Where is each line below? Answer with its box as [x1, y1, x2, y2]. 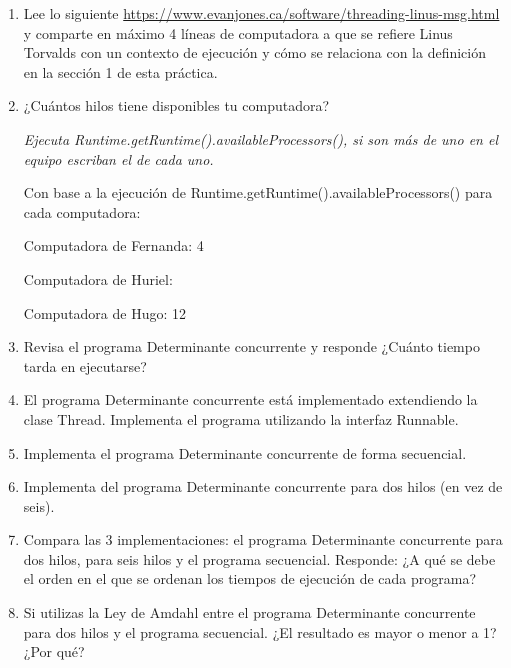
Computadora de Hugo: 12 [23, 302, 187, 323]
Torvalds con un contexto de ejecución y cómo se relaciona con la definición [23, 42, 486, 63]
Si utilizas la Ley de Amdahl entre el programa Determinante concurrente [23, 602, 476, 623]
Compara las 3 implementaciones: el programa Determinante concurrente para [23, 529, 503, 550]
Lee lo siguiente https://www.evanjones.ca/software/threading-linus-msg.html [23, 3, 500, 23]
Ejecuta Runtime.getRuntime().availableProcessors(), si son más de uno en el [23, 128, 498, 149]
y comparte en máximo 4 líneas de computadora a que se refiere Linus [23, 22, 453, 43]
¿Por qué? [23, 641, 85, 662]
